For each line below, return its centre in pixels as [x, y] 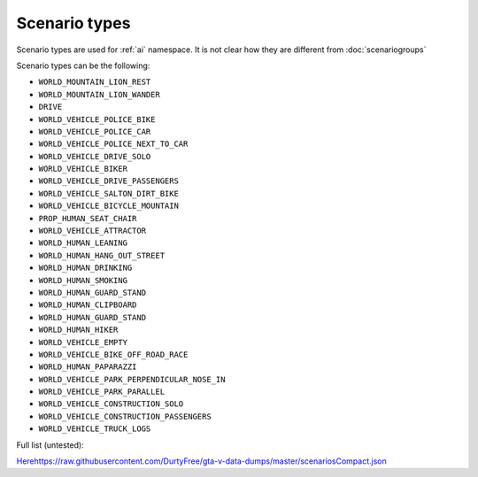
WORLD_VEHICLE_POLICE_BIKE [97, 119]
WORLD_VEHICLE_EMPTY [83, 342]
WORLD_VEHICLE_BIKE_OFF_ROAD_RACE [113, 354]
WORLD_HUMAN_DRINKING [85, 268]
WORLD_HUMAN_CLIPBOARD [88, 305]
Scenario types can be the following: [83, 65]
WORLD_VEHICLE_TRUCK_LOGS [95, 429]
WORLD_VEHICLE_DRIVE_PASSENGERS [108, 181]
